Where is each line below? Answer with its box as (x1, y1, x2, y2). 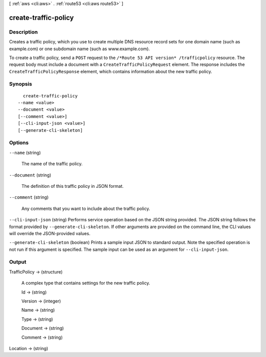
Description (9, 29, 38, 35)
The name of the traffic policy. (21, 161, 83, 167)
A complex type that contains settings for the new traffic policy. (21, 280, 150, 286)
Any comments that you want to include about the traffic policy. (21, 206, 150, 211)
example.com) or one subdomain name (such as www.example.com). (9, 46, 150, 52)
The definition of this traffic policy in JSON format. (21, 183, 124, 189)
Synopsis (9, 81, 32, 88)
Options (9, 139, 29, 146)
